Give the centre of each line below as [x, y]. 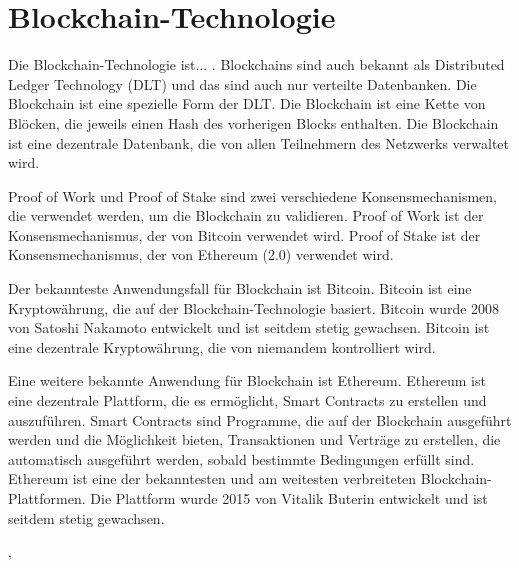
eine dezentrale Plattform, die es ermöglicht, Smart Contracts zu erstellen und [247, 400]
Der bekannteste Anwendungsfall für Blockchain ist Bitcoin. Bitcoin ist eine [240, 288]
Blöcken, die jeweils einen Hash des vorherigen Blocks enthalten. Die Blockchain [253, 122]
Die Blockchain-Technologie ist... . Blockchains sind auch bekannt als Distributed [256, 64]
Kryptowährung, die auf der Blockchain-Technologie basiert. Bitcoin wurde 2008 [254, 307]
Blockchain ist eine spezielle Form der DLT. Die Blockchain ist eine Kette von [247, 103]
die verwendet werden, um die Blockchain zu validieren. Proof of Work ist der [246, 215]
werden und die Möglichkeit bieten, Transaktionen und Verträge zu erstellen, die [254, 439]
